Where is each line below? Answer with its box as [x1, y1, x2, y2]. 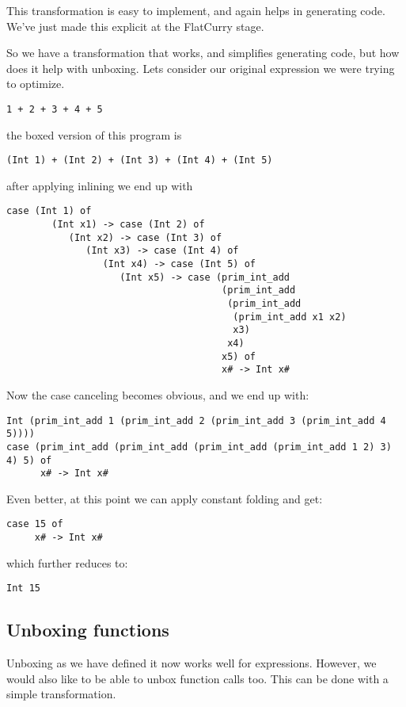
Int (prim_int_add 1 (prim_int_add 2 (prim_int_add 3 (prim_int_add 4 [6, 415, 386, 426]
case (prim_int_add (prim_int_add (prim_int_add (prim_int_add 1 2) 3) [6, 441, 392, 453]
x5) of [222, 350, 256, 362]
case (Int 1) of [6, 205, 92, 217]
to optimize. [6, 75, 65, 92]
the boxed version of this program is [6, 126, 182, 143]
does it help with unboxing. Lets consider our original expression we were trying [6, 59, 395, 76]
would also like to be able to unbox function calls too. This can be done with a [6, 670, 389, 686]
